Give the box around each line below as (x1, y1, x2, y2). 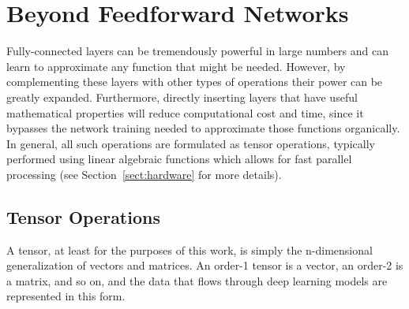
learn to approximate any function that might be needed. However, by (6, 58, 346, 74)
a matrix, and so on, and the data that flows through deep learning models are (6, 272, 388, 289)
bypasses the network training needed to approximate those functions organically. (6, 120, 400, 136)
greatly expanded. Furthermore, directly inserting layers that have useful (6, 88, 358, 105)
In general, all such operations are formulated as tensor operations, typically (6, 135, 375, 151)
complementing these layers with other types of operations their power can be (6, 73, 383, 90)
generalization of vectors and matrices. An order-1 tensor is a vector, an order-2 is (6, 257, 403, 274)
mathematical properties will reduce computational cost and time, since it (6, 104, 364, 121)
